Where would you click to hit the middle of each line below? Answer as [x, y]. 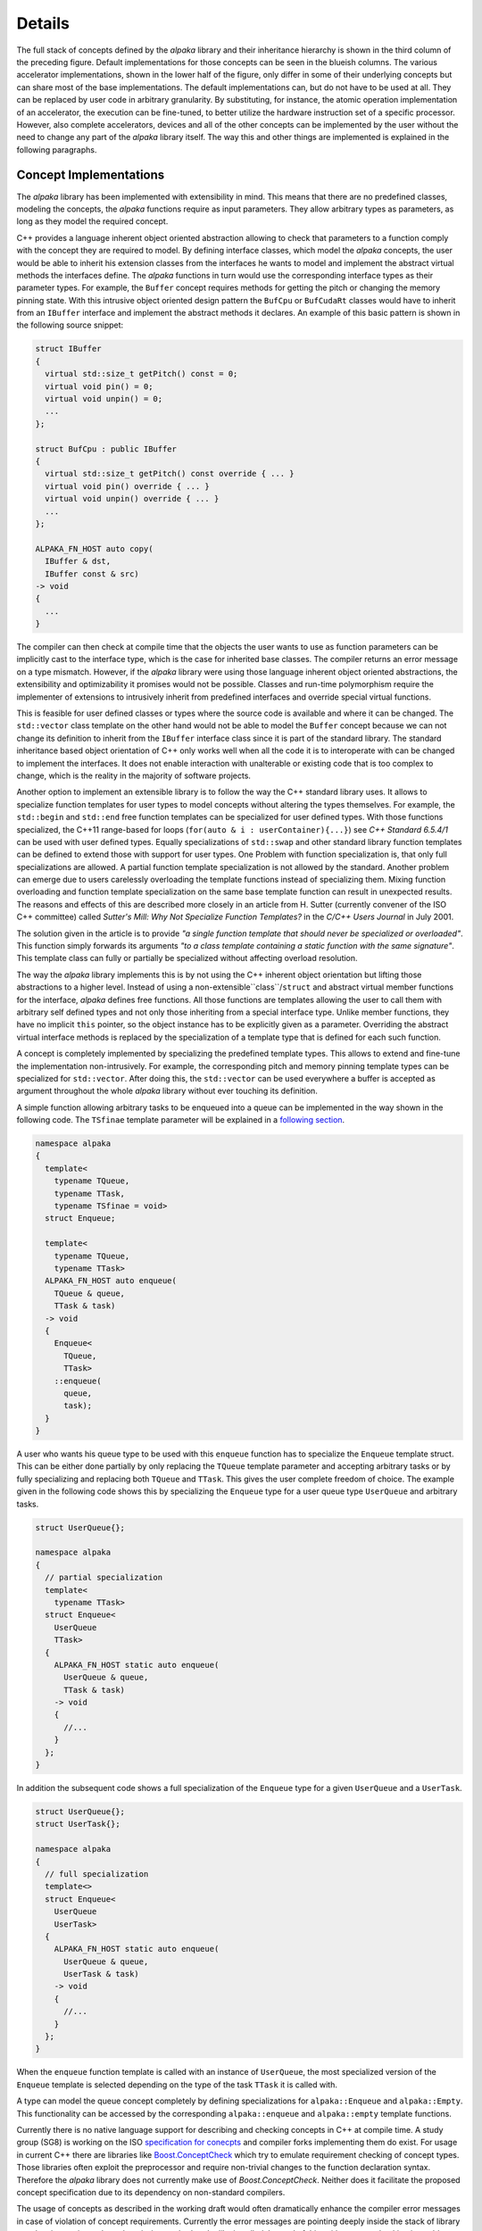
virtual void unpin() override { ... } [132, 499]
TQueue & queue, [89, 1293]
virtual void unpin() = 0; [104, 399]
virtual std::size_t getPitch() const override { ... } [170, 474]
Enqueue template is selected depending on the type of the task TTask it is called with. [177, 2085]
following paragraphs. [57, 149]
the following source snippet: [70, 325]
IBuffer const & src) [92, 574]
